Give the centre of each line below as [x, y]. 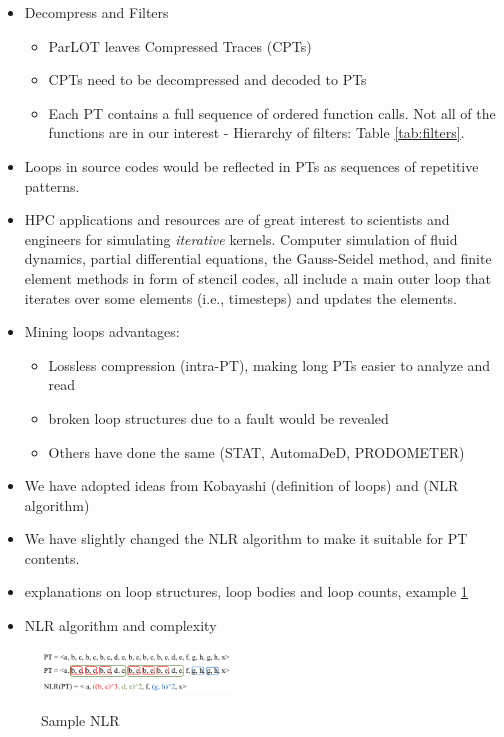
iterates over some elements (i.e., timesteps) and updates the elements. [240, 297]
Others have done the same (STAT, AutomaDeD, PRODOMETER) [256, 451]
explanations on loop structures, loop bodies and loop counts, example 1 [246, 591]
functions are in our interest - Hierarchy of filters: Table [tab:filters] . [256, 132]
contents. [52, 557]
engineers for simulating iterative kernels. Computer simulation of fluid [241, 238]
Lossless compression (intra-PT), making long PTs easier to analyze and [269, 364]
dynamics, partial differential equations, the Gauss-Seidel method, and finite [258, 258]
